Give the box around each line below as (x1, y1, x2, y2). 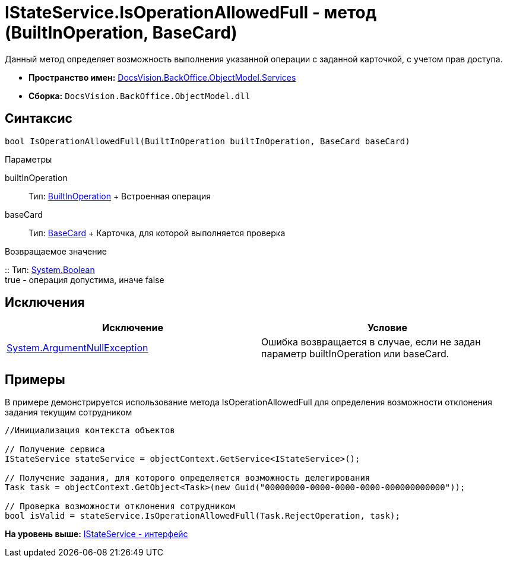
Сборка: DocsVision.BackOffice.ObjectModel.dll (28, 90, 251, 101)
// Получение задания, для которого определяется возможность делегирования (5, 473, 370, 483)
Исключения (5, 295, 85, 310)
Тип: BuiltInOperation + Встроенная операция (28, 190, 211, 201)
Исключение (102, 322, 163, 334)
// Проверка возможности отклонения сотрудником (5, 501, 235, 512)
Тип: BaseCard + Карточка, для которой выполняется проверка (28, 227, 286, 238)
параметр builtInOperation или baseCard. (261, 348, 449, 360)
